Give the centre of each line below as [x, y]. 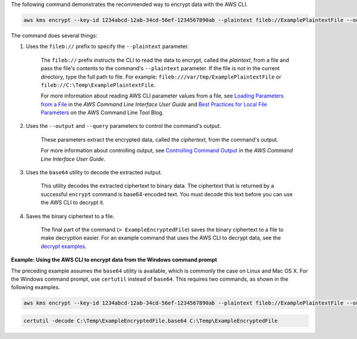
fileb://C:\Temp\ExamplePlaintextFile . [98, 85]
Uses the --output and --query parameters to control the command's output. [123, 126]
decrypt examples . [64, 246]
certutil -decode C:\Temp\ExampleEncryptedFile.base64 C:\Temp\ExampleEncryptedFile [151, 321]
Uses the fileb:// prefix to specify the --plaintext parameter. [107, 46]
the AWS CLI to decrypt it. [73, 203]
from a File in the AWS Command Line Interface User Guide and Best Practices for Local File [154, 104]
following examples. [35, 287]
